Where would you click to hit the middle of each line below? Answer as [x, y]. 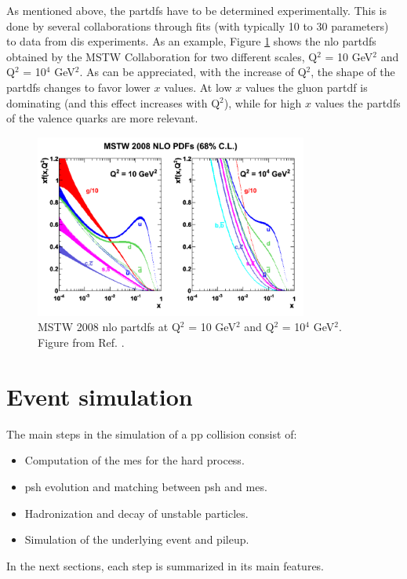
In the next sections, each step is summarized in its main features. [165, 565]
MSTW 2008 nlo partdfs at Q [109, 327]
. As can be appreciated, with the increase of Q [193, 72]
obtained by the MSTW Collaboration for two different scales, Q [162, 56]
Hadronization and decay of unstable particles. [136, 513]
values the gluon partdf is [306, 87]
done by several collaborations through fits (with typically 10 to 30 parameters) [198, 25]
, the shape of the [353, 72]
